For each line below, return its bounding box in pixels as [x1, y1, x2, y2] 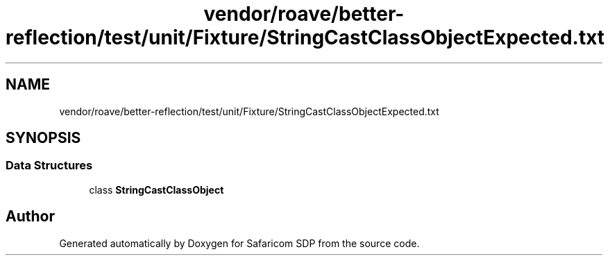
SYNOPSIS [6, 129, 81, 147]
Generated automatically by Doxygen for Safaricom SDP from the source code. [59, 237, 420, 249]
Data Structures [6, 158, 93, 173]
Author [6, 208, 55, 226]
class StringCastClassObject [89, 183, 224, 196]
